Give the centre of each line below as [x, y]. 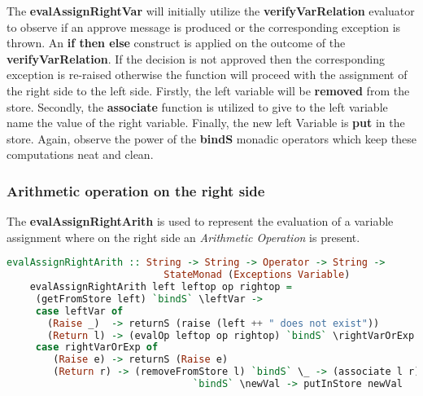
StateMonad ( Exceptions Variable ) [257, 275]
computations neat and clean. [80, 154]
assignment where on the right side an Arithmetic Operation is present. [183, 237]
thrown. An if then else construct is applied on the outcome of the [176, 43]
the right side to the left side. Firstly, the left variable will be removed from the [208, 90]
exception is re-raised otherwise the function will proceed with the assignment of [207, 75]
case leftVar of [79, 311]
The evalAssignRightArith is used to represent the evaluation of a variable [200, 221]
